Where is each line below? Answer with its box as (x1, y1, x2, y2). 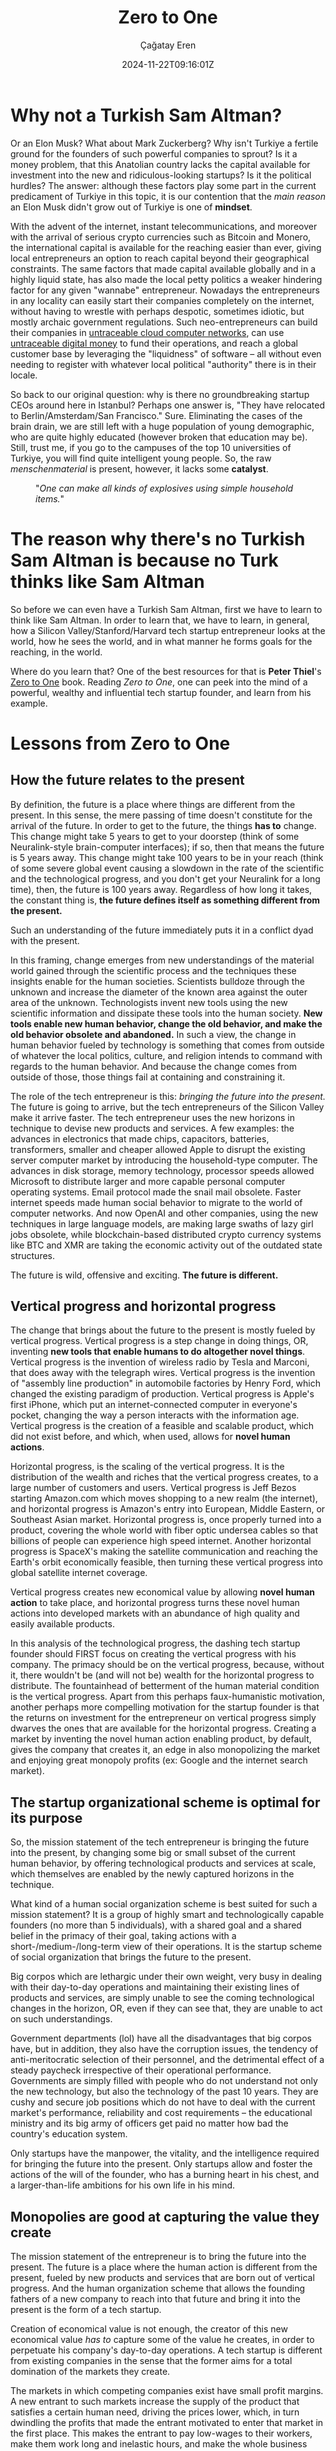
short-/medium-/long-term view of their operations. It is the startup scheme (10, 1941, 323, 1953)
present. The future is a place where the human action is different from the (10, 2261, 318, 2273)
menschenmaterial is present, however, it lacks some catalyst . (10, 462, 269, 475)
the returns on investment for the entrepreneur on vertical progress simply (10, 1712, 317, 1724)
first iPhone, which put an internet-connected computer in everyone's (10, 1399, 298, 1411)
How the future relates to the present (10, 772, 245, 789)
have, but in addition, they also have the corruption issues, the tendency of (10, 2043, 319, 2055)
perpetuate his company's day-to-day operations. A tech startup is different (10, 2344, 323, 2356)
